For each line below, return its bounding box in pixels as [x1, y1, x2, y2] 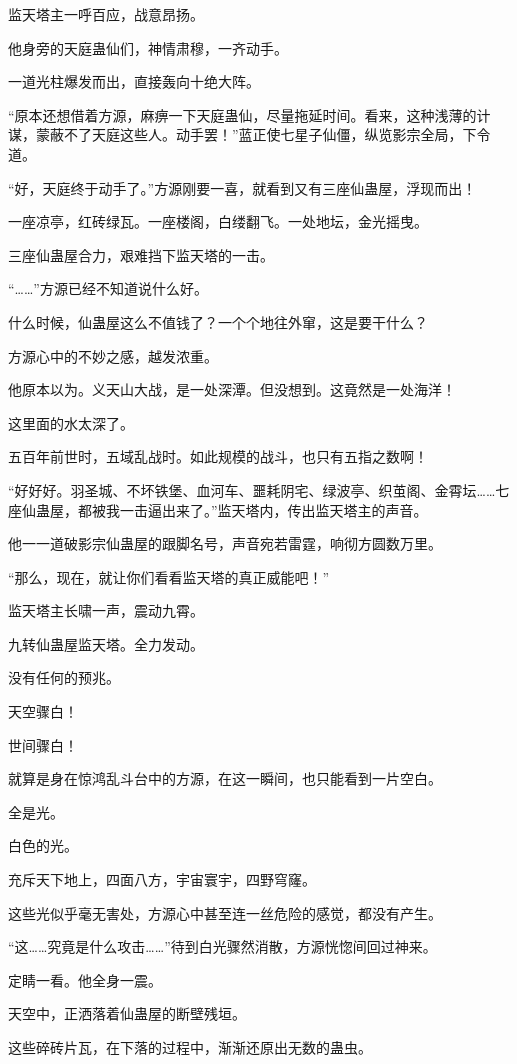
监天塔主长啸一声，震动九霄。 [8, 600, 204, 621]
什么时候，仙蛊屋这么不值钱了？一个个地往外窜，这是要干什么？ [8, 311, 428, 332]
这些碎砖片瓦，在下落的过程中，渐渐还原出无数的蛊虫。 [8, 1037, 372, 1057]
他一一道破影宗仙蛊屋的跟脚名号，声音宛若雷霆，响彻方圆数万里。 [8, 533, 442, 554]
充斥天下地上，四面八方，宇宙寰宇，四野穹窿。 [8, 869, 316, 890]
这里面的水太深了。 [8, 412, 134, 433]
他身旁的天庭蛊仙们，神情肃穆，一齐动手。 [8, 37, 288, 58]
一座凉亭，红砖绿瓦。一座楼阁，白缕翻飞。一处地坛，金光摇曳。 [8, 211, 428, 232]
